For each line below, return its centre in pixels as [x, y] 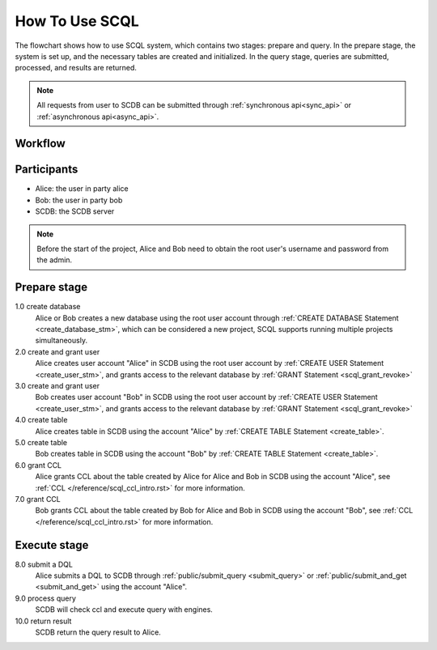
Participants [47, 170]
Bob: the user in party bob [79, 200]
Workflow [40, 144]
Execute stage [52, 545]
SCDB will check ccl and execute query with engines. [124, 610]
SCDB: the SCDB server [75, 211]
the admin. [55, 260]
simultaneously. [62, 341]
